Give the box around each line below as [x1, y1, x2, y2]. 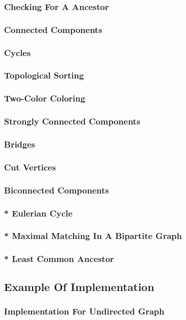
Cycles [4, 46, 31, 58]
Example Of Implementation [4, 278, 154, 294]
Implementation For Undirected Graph [4, 304, 164, 317]
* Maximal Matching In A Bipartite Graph [4, 229, 182, 242]
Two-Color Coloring [4, 92, 85, 104]
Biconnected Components [4, 183, 109, 196]
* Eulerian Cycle [4, 206, 72, 219]
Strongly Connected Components [4, 115, 140, 127]
